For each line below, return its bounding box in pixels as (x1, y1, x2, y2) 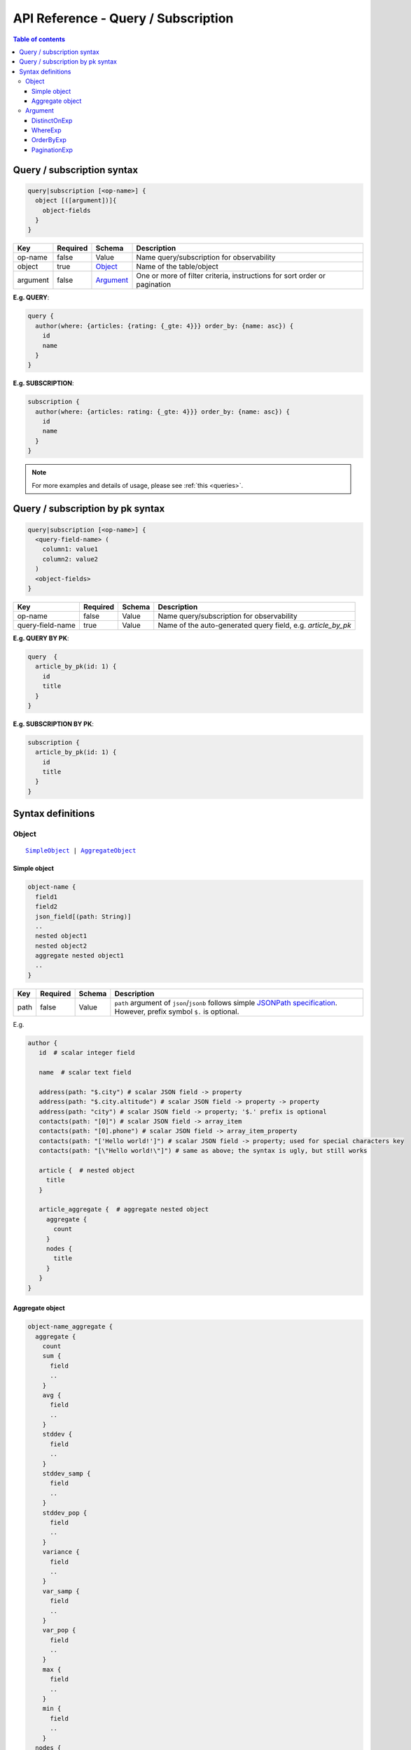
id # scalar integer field (39, 1049, 136, 1057)
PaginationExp (32, 146, 74, 154)
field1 (35, 892, 58, 901)
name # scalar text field (39, 1068, 132, 1077)
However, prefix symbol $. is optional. (114, 1007, 239, 1016)
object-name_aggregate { (27, 1323, 113, 1331)
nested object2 (35, 941, 88, 950)
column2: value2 (42, 555, 98, 563)
